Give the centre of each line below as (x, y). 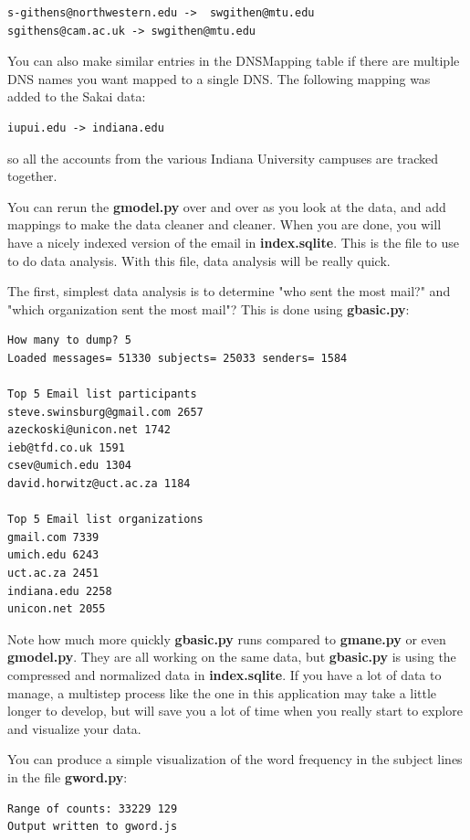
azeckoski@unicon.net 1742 (89, 430)
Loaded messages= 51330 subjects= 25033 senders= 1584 (178, 358)
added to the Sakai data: (77, 96)
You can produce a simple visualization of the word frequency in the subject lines (235, 759)
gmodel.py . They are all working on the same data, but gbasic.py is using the (232, 657)
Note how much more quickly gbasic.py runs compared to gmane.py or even (227, 638)
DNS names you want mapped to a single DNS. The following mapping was (219, 78)
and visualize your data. (74, 728)
